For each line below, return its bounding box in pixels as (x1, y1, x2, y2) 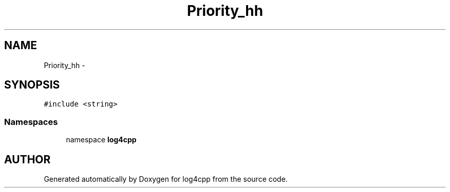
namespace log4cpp (66, 135, 137, 144)
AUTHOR (4, 153, 51, 166)
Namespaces (4, 116, 58, 127)
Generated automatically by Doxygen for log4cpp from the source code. (44, 175, 288, 184)
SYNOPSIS (4, 78, 60, 92)
